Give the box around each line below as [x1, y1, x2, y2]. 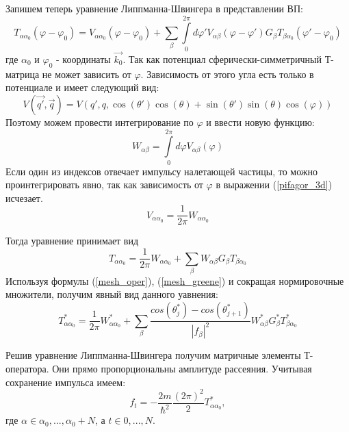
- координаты [56, 51, 111, 66]
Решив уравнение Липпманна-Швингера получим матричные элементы [5, 348, 301, 362]
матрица [5, 66, 40, 81]
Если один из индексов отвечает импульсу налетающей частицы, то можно [5, 164, 318, 178]
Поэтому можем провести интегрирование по [5, 114, 194, 129]
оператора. [5, 361, 49, 376]
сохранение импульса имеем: [5, 374, 126, 389]
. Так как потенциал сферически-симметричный [122, 51, 322, 66]
